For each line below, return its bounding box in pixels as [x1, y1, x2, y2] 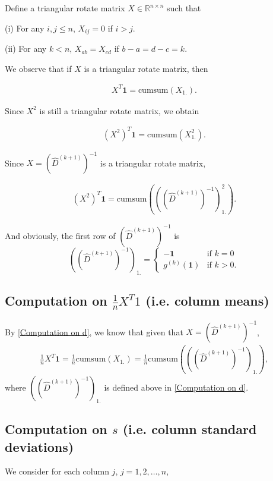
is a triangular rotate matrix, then [84, 62, 208, 74]
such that [167, 2, 201, 14]
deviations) [5, 437, 74, 455]
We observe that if [5, 62, 72, 74]
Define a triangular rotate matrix [5, 2, 125, 14]
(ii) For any [5, 42, 47, 55]
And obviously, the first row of [5, 229, 116, 241]
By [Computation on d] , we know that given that [5, 325, 183, 338]
